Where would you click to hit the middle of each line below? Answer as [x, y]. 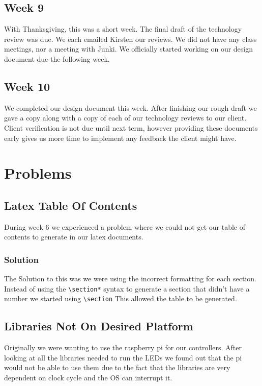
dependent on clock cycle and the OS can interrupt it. [88, 378]
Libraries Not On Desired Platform [99, 326]
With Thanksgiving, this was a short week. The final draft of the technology [123, 29]
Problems [38, 173]
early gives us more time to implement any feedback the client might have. [120, 138]
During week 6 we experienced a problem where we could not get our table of [125, 226]
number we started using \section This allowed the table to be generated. [121, 298]
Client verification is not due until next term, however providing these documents [131, 127]
